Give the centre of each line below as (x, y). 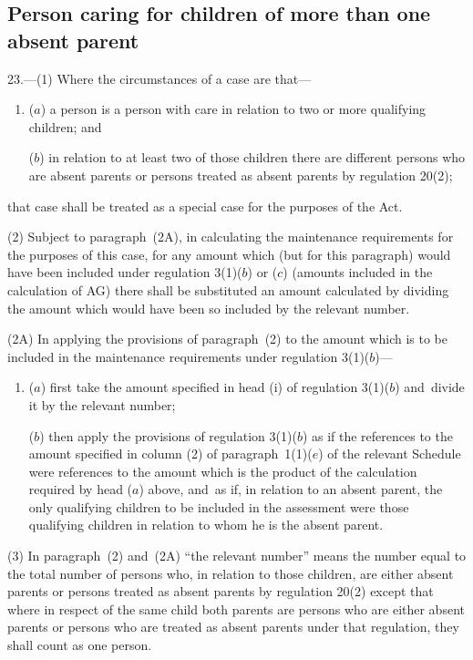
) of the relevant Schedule (390, 454)
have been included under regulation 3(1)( (125, 272)
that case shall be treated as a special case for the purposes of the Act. (205, 206)
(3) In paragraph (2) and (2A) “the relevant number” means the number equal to (237, 556)
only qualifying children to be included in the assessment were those (219, 506)
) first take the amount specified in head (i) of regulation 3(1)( (215, 387)
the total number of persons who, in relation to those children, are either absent (231, 573)
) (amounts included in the (358, 272)
